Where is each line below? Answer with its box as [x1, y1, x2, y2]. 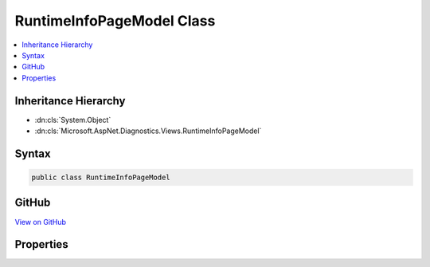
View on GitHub [14, 217, 67, 226]
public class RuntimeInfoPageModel [31, 173, 170, 183]
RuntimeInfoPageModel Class [14, 12, 216, 29]
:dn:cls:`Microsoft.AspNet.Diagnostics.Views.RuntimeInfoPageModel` [34, 126, 262, 135]
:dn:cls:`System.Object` [34, 115, 111, 124]
